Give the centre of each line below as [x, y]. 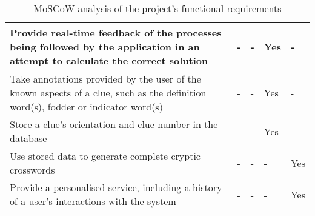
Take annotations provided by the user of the [105, 79]
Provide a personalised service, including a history [116, 187]
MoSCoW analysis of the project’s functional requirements [157, 8]
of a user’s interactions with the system [93, 201]
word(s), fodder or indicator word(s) [86, 106]
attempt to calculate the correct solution [109, 60]
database [28, 138]
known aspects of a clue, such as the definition [108, 93]
